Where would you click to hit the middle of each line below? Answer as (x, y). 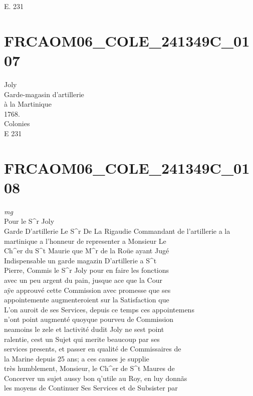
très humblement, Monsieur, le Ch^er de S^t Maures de (89, 368)
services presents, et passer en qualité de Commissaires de (93, 349)
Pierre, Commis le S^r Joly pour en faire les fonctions (87, 270)
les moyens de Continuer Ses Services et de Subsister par (91, 388)
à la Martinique (28, 104)
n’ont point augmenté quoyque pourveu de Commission (89, 319)
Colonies (17, 123)
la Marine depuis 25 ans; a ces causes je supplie (77, 358)
